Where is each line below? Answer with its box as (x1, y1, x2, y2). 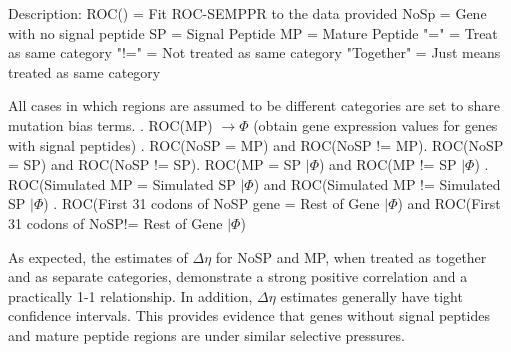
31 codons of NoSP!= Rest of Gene (8, 212, 223, 233)
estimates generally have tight (280, 285, 463, 306)
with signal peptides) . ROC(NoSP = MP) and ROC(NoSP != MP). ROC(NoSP (8, 134, 504, 155)
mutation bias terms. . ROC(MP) (8, 114, 213, 135)
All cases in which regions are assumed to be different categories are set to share (8, 95, 500, 116)
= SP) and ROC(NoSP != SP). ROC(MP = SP (8, 154, 302, 175)
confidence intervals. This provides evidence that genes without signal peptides (8, 305, 490, 326)
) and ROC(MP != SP (319, 154, 457, 175)
